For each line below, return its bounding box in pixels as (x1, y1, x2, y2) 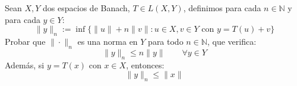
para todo (148, 35, 184, 47)
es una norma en (77, 35, 138, 47)
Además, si (5, 58, 45, 71)
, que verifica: (207, 35, 257, 47)
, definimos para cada (183, 2, 261, 14)
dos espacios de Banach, (43, 2, 130, 14)
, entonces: (126, 58, 165, 71)
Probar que (5, 35, 46, 47)
